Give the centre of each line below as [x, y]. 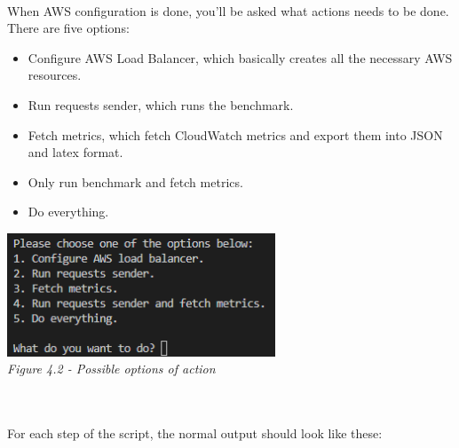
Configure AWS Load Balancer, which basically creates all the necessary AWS [240, 57]
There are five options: [68, 28]
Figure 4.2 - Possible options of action [111, 369]
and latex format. [75, 152]
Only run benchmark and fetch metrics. [135, 181]
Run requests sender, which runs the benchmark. [161, 104]
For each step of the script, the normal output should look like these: [195, 433]
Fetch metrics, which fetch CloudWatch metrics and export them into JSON [235, 134]
